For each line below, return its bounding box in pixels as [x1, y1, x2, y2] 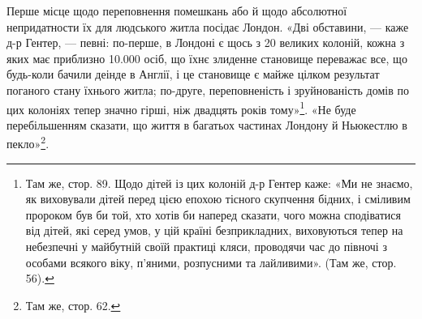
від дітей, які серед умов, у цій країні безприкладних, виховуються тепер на [25, 222, 403, 239]
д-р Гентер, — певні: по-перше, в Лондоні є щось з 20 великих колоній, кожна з [6, 34, 405, 51]
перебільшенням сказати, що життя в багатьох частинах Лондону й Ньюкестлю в [6, 116, 407, 133]
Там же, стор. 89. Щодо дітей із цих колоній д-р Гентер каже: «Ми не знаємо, [25, 174, 413, 191]
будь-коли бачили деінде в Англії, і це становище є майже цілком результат [6, 66, 380, 83]
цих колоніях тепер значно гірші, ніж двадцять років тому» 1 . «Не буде [6, 98, 356, 117]
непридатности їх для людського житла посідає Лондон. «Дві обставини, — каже [6, 18, 409, 35]
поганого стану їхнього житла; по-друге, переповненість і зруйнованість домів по [6, 81, 409, 98]
